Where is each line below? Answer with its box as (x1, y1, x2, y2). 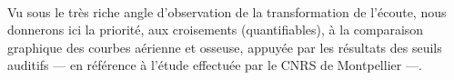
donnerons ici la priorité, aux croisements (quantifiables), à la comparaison (7, 20, 424, 39)
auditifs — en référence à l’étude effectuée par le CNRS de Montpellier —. (7, 55, 422, 75)
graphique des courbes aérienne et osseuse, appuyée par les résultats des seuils (7, 37, 442, 56)
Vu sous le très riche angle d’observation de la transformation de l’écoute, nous (7, 2, 447, 21)
